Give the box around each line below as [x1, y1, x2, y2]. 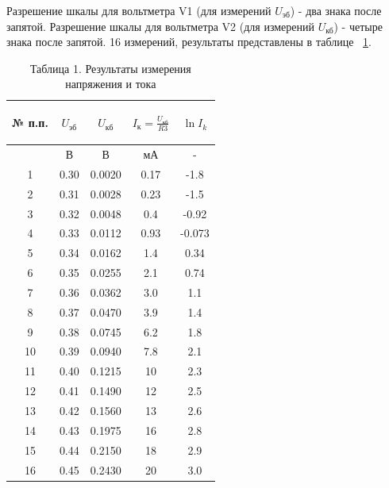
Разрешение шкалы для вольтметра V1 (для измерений [6, 2, 272, 18]
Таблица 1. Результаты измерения [29, 60, 191, 76]
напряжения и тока [65, 75, 156, 92]
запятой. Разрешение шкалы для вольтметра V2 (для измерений [6, 17, 314, 34]
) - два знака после [290, 2, 382, 18]
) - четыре [333, 17, 383, 34]
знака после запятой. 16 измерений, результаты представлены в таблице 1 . [6, 33, 372, 50]
